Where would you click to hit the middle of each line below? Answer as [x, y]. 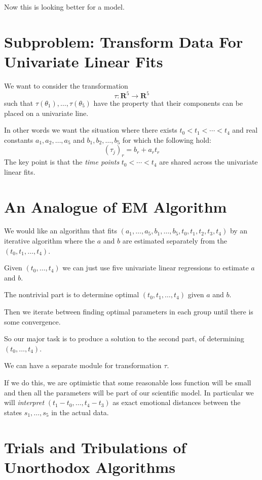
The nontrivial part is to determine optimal [72, 294]
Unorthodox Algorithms [90, 467]
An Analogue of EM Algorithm [116, 206]
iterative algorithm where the [50, 241]
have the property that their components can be [168, 103]
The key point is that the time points [62, 162]
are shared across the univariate [209, 162]
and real [245, 130]
